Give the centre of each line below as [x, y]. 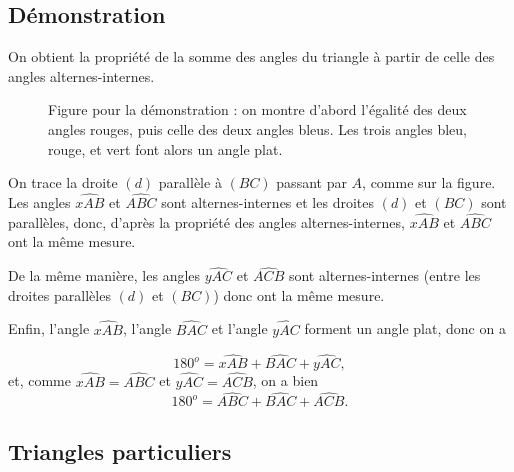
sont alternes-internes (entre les [384, 275]
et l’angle [239, 328]
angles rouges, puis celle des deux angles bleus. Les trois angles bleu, [257, 128]
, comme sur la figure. [429, 182]
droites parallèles [59, 294]
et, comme [39, 380]
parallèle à [190, 182]
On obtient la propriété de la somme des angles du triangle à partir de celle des [251, 56]
